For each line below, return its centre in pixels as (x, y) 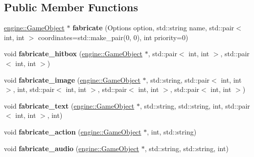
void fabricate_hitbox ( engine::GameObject (73, 54)
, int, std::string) (172, 131)
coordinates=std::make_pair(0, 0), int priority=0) (113, 37)
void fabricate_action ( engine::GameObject (73, 131)
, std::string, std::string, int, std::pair (195, 105)
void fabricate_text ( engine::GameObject (69, 105)
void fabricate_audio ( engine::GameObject (72, 148)
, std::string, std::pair (178, 79)
